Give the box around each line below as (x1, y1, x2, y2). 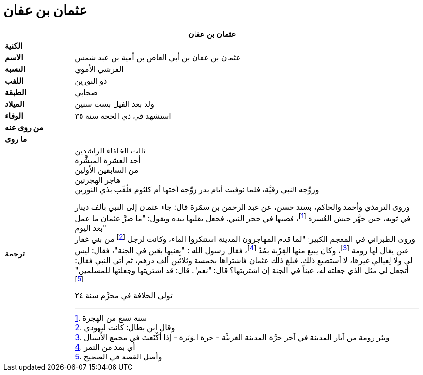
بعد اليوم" (75, 223, 107, 233)
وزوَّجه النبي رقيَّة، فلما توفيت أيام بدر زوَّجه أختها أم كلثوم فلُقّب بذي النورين (75, 184, 319, 194)
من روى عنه (5, 122, 44, 132)
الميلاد (5, 99, 25, 109)
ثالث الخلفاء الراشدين (75, 145, 146, 155)
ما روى (5, 134, 27, 144)
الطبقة (5, 87, 26, 97)
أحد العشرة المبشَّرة (75, 155, 141, 165)
